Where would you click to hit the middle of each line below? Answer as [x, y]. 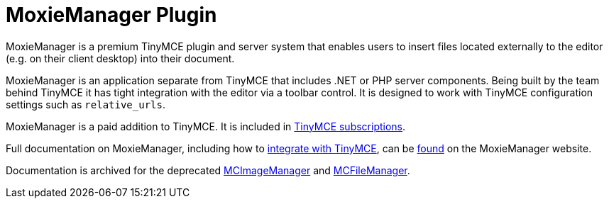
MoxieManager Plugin [111, 15]
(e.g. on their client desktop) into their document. [120, 58]
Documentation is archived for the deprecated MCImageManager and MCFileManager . [208, 170]
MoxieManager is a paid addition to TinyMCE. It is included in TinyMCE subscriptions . [206, 126]
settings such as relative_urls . [86, 104]
